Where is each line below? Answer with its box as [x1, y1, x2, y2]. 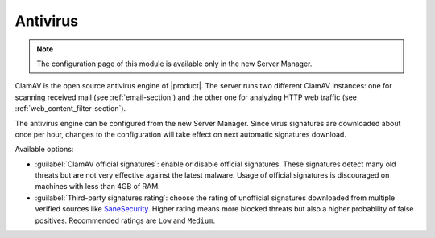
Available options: [14, 145, 74, 154]
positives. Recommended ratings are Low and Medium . [35, 215, 216, 225]
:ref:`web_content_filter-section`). [14, 104, 126, 113]
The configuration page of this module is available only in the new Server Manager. [36, 59, 313, 68]
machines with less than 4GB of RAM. [35, 182, 160, 191]
